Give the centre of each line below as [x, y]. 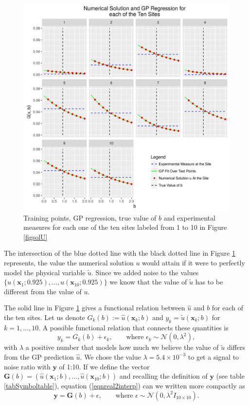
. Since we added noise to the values [145, 272]
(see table [230, 376]
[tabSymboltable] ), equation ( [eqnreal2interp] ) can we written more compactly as [124, 386]
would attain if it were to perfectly [194, 262]
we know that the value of [148, 282]
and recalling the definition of [163, 376]
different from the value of [43, 291]
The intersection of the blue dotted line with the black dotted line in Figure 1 [120, 253]
